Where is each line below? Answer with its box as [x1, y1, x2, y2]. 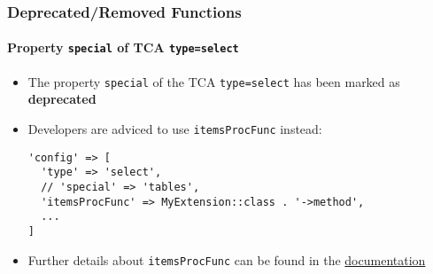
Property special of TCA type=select [7, 38, 239, 57]
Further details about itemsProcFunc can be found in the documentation [27, 250, 426, 269]
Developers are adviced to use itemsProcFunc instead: [27, 119, 322, 137]
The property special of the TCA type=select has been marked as [27, 72, 400, 90]
